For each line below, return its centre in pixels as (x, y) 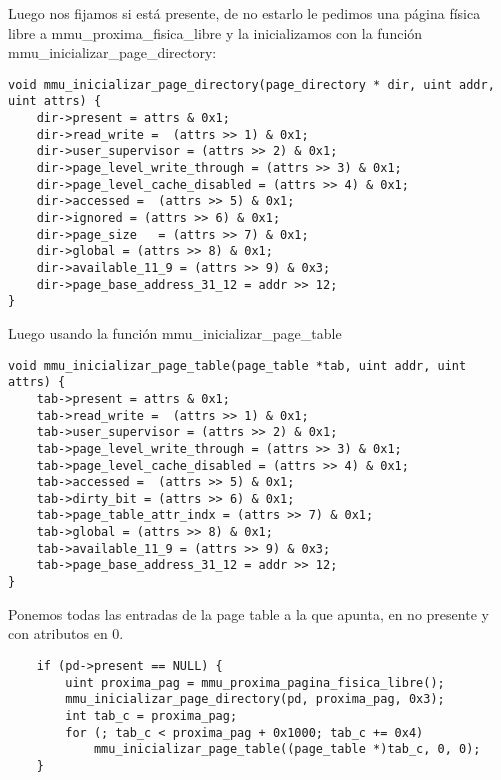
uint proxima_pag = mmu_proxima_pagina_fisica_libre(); (255, 682)
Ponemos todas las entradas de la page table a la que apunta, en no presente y (248, 613)
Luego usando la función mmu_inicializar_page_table (175, 332)
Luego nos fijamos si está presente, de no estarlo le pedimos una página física (244, 13)
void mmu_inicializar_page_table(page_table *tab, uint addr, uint (237, 365)
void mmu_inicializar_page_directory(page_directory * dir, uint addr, (251, 84)
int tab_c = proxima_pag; (151, 715)
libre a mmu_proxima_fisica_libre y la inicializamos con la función (215, 32)
